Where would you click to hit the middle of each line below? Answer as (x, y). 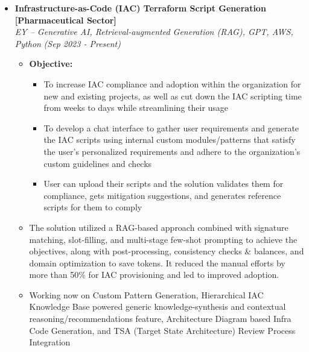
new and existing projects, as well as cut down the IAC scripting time (173, 96)
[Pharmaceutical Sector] (65, 20)
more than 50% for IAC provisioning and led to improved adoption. (154, 275)
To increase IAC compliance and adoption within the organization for (172, 83)
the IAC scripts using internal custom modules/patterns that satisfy (170, 140)
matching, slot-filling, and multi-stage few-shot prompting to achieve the (163, 239)
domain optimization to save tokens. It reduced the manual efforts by (157, 262)
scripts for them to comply (93, 207)
